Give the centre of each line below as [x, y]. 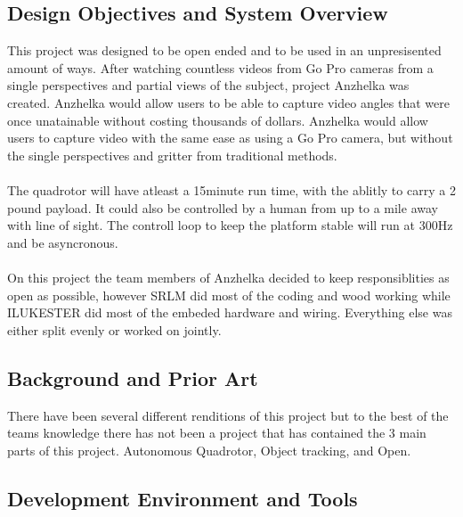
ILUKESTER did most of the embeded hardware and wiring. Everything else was [230, 312]
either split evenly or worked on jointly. [114, 329]
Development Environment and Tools [183, 498]
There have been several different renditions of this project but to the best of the [228, 415]
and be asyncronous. [63, 242]
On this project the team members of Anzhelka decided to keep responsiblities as [228, 277]
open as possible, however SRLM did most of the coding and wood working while [229, 295]
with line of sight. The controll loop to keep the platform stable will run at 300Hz [230, 225]
